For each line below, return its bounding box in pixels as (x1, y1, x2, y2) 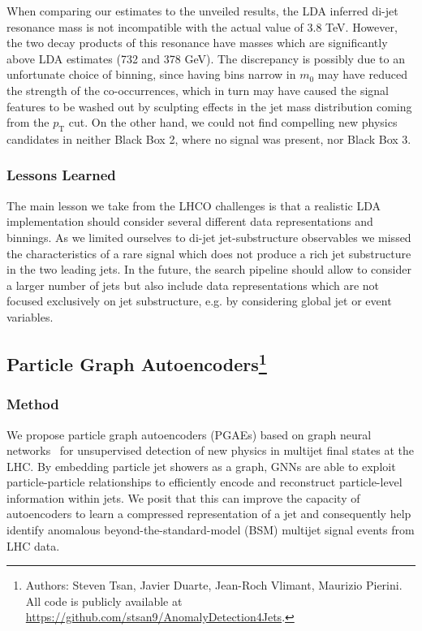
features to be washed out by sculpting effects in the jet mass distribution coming (6, 97, 412, 115)
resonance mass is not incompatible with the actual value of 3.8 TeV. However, (6, 18, 398, 35)
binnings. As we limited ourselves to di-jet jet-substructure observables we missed (6, 228, 411, 245)
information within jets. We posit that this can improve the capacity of (6, 489, 360, 506)
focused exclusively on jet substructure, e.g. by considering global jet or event (6, 292, 392, 309)
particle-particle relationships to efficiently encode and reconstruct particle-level (6, 473, 403, 491)
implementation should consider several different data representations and (6, 213, 373, 230)
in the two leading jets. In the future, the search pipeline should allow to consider (6, 261, 411, 278)
